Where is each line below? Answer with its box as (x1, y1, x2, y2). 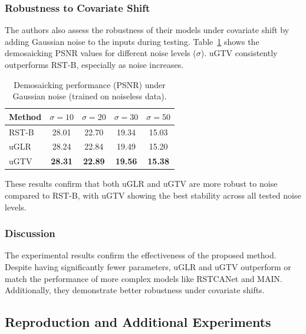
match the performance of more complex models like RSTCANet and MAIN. (5, 272, 282, 284)
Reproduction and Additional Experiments (5, 313, 271, 331)
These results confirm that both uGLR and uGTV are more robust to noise (5, 177, 278, 190)
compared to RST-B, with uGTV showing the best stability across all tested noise (5, 189, 301, 201)
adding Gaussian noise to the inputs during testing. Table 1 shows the (5, 35, 259, 47)
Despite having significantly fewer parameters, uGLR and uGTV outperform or (5, 261, 291, 273)
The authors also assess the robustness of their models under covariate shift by (5, 24, 289, 36)
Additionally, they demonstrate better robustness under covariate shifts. (5, 284, 265, 296)
